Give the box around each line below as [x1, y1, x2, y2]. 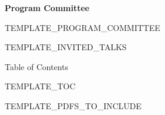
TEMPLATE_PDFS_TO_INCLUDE [5, 99, 142, 111]
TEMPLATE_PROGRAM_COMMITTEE [5, 21, 160, 33]
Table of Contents [5, 60, 68, 72]
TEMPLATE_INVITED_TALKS [5, 41, 127, 53]
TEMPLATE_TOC [5, 80, 76, 92]
